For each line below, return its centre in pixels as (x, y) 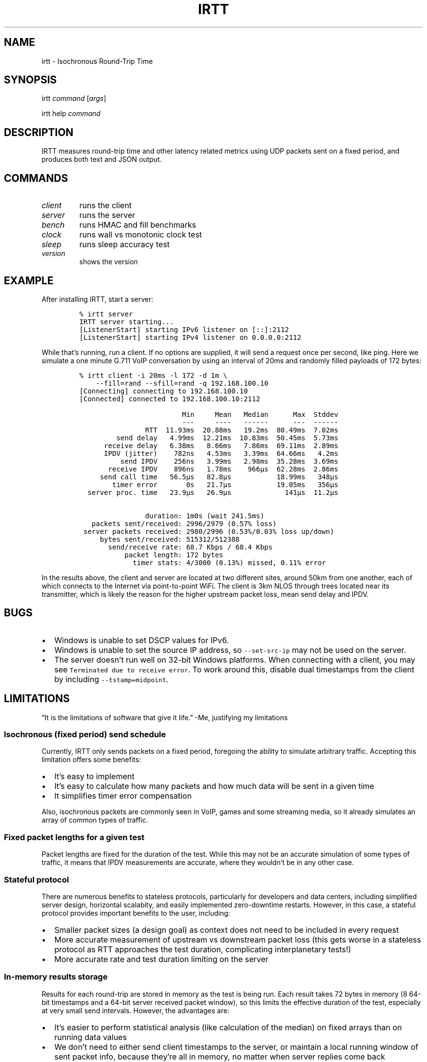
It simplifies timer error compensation (123, 796)
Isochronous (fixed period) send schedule (85, 735)
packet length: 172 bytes (174, 555)
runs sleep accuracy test (125, 245)
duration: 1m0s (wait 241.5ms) (205, 516)
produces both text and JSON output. (102, 159)
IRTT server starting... (126, 322)
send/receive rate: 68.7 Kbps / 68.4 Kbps (190, 547)
